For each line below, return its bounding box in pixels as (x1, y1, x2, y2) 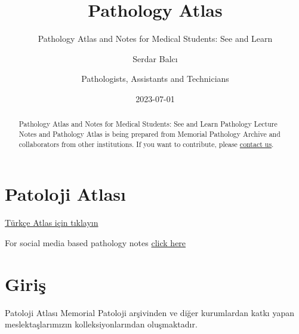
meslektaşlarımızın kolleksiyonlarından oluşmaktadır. (5, 318, 198, 330)
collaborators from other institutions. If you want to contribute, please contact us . (19, 139, 274, 149)
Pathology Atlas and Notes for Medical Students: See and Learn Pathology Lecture (19, 119, 278, 129)
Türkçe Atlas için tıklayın (5, 216, 98, 229)
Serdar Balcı (132, 52, 178, 65)
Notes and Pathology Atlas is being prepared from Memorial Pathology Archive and (19, 128, 280, 139)
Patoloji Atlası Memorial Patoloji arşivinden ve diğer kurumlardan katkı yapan (5, 306, 294, 318)
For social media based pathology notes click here (5, 236, 186, 249)
